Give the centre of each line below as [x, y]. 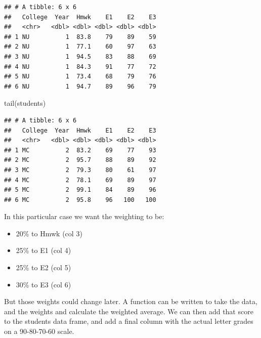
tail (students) [25, 103]
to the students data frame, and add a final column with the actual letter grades [129, 321]
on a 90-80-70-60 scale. [39, 331]
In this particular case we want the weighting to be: [84, 216]
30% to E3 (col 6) [43, 284]
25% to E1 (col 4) [43, 250]
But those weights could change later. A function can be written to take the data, [131, 301]
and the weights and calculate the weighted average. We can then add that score [129, 311]
